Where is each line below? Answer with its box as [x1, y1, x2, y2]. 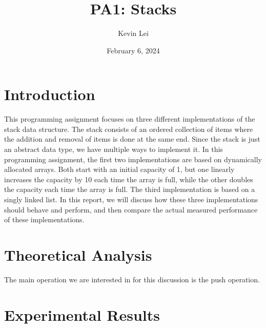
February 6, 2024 [107, 45, 160, 55]
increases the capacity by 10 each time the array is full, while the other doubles [4, 173, 253, 184]
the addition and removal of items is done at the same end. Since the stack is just [4, 133, 260, 144]
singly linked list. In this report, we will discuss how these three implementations [4, 194, 258, 204]
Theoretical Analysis [4, 244, 152, 265]
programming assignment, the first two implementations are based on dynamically [4, 153, 262, 164]
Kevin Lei [118, 28, 149, 38]
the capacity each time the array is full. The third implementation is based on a [4, 184, 255, 195]
